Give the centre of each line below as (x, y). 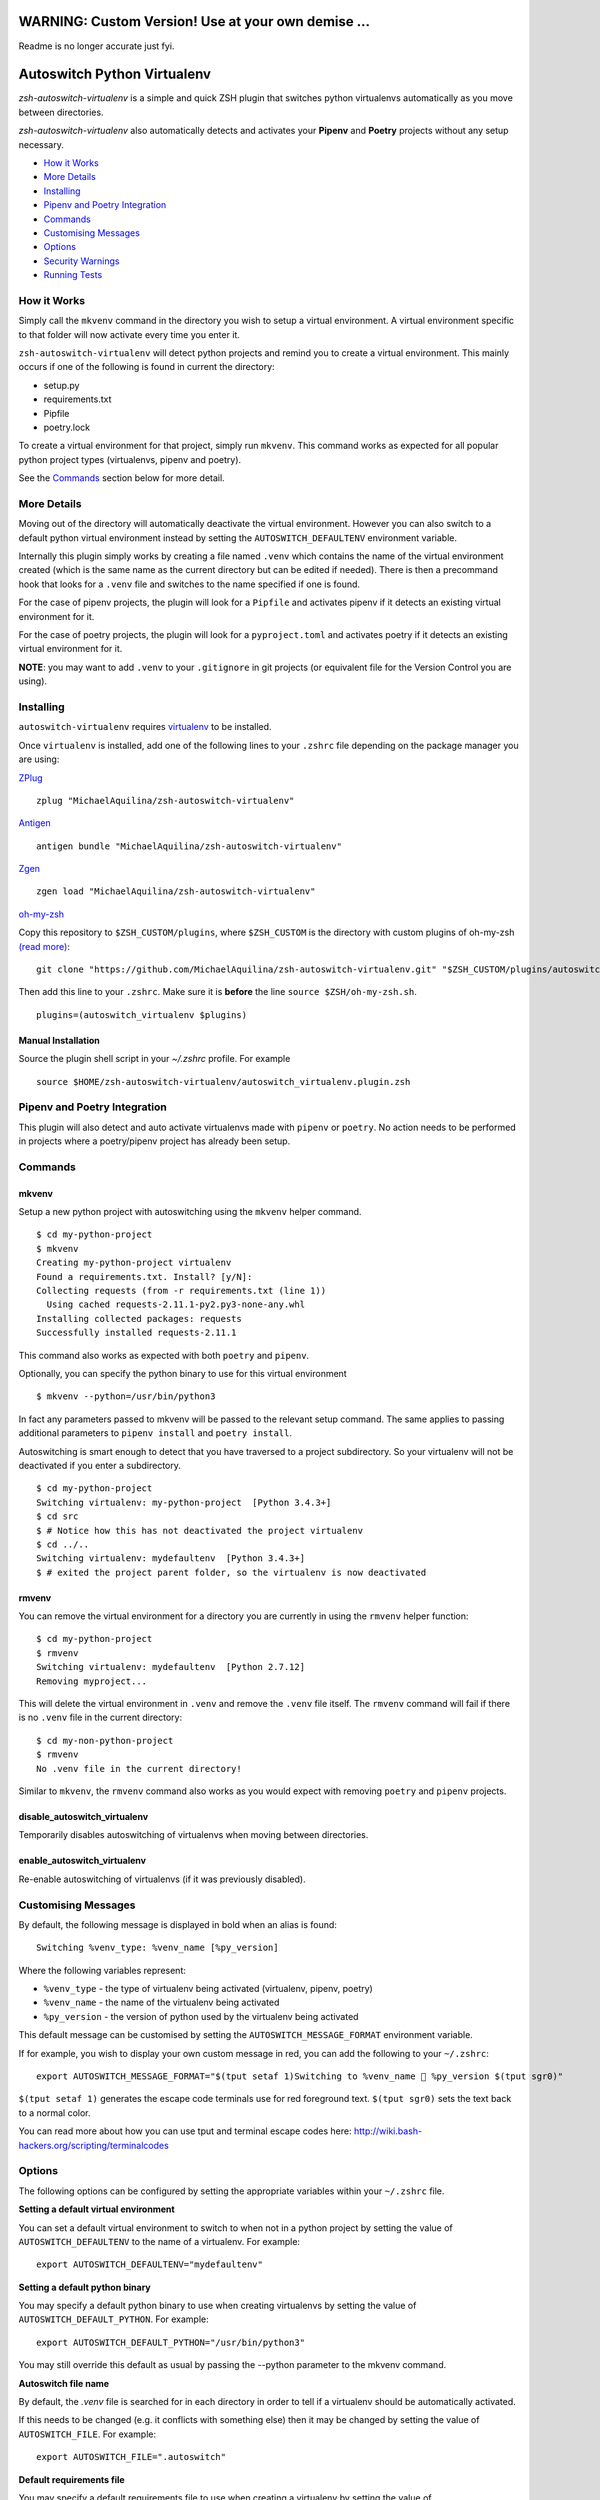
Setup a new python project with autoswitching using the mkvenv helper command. (190, 1212)
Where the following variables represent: (102, 1970)
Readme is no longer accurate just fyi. (96, 46)
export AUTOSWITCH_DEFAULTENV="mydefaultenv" (150, 2264)
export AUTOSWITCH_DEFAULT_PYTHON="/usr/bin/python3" (170, 2342)
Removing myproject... (92, 1681)
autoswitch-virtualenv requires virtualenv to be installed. (145, 727)
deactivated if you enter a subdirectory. (100, 1465)
